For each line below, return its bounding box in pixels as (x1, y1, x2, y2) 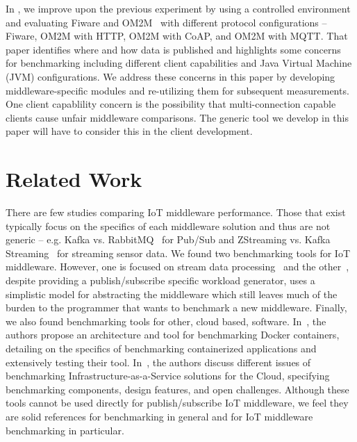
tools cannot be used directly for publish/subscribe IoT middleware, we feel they (6, 395, 349, 410)
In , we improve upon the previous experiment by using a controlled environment (6, 1, 351, 15)
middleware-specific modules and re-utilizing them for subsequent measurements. (6, 83, 349, 97)
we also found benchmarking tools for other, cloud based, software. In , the (6, 313, 326, 328)
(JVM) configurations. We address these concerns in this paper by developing (6, 69, 335, 83)
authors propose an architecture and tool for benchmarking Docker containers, (6, 327, 340, 342)
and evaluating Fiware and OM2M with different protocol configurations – (6, 15, 327, 29)
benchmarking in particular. (6, 423, 124, 437)
